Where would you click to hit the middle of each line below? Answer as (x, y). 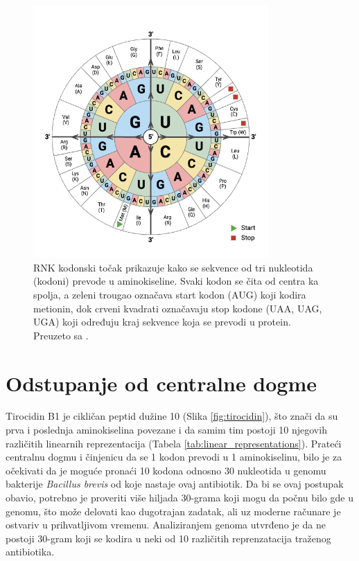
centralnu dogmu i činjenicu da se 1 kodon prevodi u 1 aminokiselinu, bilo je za (174, 457)
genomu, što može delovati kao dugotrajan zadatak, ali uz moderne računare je (173, 511)
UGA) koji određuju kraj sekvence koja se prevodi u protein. (162, 322)
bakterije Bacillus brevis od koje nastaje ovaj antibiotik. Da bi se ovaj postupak (175, 484)
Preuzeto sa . (61, 335)
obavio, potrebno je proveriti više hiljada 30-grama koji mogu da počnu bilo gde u (179, 498)
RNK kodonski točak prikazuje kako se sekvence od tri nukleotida (173, 267)
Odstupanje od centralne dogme (161, 383)
